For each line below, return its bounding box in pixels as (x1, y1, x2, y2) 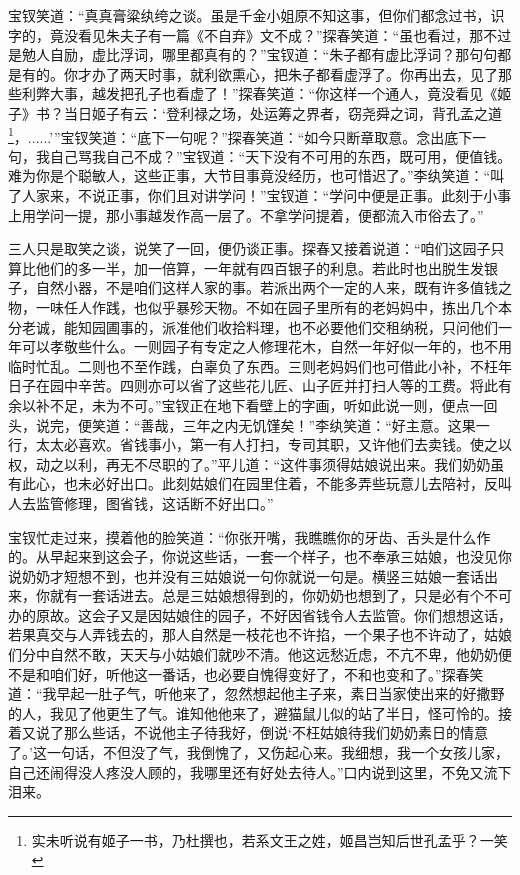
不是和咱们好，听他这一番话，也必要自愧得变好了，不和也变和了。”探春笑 (8, 663, 484, 684)
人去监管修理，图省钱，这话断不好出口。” (8, 492, 274, 513)
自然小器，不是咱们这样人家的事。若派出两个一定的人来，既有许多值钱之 (35, 277, 512, 298)
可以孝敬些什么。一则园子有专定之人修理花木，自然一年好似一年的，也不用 (21, 336, 512, 357)
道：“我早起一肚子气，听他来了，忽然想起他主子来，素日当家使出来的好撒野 (8, 683, 505, 704)
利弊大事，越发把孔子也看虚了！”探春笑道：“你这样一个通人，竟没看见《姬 (21, 83, 512, 104)
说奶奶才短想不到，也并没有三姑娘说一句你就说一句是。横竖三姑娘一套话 (8, 565, 484, 586)
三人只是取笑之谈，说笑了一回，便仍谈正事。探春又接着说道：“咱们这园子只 (8, 238, 505, 259)
